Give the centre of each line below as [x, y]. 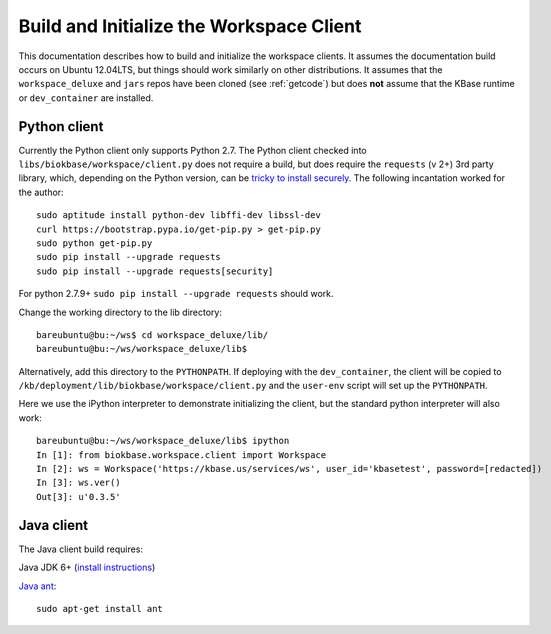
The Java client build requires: [81, 549]
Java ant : [37, 586]
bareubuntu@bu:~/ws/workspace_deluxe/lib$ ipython [163, 441]
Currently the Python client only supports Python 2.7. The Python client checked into [192, 150]
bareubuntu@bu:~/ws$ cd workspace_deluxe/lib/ [152, 334]
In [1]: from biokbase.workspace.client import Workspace [181, 454]
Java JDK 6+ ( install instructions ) [87, 567]
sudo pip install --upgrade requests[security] [155, 271]
